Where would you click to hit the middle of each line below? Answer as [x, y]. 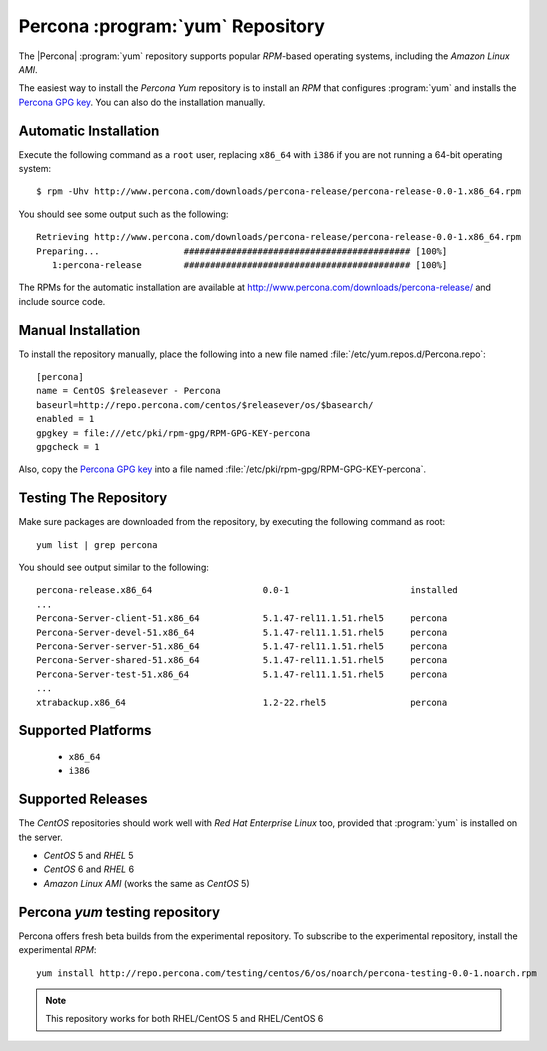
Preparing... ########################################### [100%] [242, 251]
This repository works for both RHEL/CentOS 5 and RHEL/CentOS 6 [184, 1019]
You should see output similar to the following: [114, 567]
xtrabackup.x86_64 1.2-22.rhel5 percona [242, 702]
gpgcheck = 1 [68, 446]
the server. [41, 837]
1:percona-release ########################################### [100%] [249, 264]
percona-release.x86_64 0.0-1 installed [247, 590]
